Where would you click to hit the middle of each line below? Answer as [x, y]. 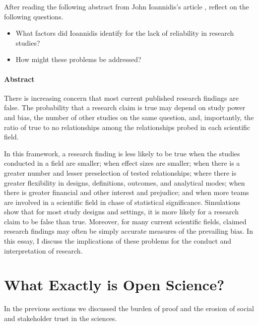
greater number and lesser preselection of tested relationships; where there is [120, 172]
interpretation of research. [43, 250]
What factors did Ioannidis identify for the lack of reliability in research [125, 33]
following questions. [34, 16]
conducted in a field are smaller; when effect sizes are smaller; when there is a [122, 163]
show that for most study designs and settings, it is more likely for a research [121, 212]
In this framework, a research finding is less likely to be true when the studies [122, 153]
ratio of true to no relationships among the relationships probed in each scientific [127, 127]
